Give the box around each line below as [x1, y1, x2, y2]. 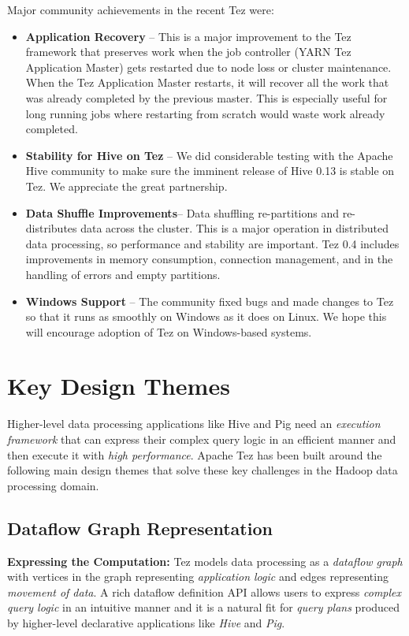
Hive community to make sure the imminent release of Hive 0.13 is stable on [25, 162, 395, 179]
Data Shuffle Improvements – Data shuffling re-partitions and [25, 204, 340, 221]
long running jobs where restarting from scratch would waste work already [25, 105, 385, 121]
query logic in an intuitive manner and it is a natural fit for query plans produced [7, 599, 400, 616]
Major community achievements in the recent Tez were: [7, 2, 274, 17]
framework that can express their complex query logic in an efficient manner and [7, 431, 396, 447]
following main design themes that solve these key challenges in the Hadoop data [7, 462, 398, 478]
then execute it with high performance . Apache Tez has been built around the [7, 446, 382, 463]
